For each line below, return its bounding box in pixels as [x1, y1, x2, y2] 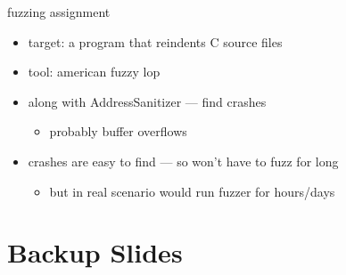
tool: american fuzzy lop [28, 62, 161, 81]
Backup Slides [7, 234, 183, 271]
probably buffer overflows [49, 122, 187, 141]
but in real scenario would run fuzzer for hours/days [49, 182, 335, 200]
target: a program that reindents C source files [28, 32, 283, 51]
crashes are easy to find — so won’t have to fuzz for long [28, 151, 339, 170]
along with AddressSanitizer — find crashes [28, 92, 267, 110]
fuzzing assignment [7, 3, 111, 20]
